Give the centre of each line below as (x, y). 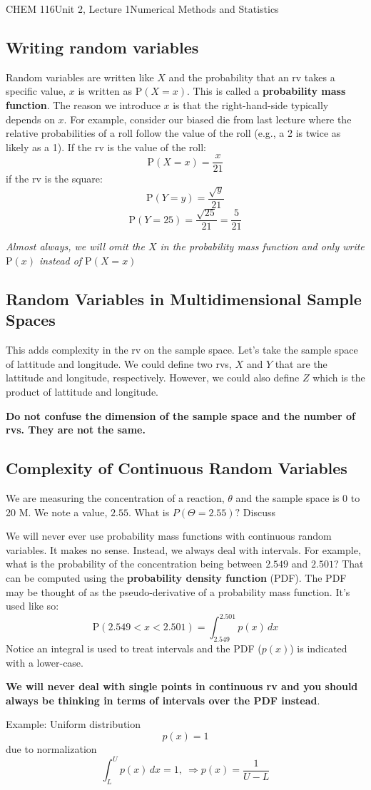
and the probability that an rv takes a (252, 77)
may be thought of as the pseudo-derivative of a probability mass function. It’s (178, 591)
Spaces (31, 320)
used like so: (32, 606)
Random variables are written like (80, 77)
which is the (339, 378)
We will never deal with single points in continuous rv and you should (182, 686)
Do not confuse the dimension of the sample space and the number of (181, 415)
